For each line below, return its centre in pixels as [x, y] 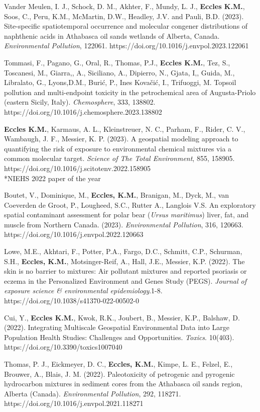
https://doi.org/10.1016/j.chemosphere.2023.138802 [83, 111]
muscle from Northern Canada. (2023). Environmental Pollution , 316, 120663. [124, 224]
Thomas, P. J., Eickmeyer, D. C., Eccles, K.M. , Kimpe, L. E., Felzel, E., [118, 364]
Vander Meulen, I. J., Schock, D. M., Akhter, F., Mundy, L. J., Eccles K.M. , [124, 6]
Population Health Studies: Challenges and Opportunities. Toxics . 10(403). [119, 337]
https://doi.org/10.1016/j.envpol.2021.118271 [74, 403]
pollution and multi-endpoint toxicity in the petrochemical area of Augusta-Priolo [130, 92]
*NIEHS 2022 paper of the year [52, 178]
